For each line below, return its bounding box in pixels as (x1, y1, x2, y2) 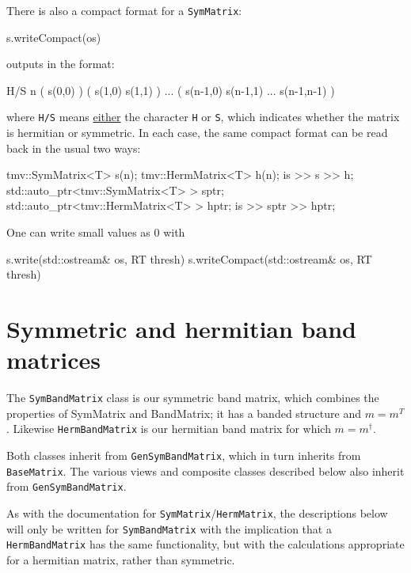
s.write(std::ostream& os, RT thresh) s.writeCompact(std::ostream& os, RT (6, 250, 372, 267)
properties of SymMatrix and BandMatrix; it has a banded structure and (6, 404, 361, 421)
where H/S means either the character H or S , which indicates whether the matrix (6, 108, 400, 125)
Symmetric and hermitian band (6, 313, 356, 345)
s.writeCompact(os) (6, 28, 101, 45)
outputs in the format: (6, 55, 115, 72)
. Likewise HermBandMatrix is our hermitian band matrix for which (6, 420, 331, 437)
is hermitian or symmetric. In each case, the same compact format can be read (6, 124, 388, 141)
